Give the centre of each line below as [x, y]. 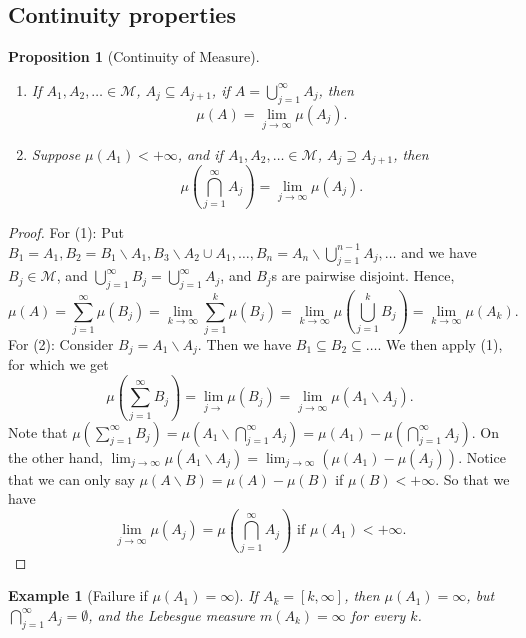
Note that [38, 431]
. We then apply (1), [440, 343]
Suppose [56, 153]
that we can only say [71, 478]
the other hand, [55, 456]
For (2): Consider [61, 343]
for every [378, 614]
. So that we [472, 478]
